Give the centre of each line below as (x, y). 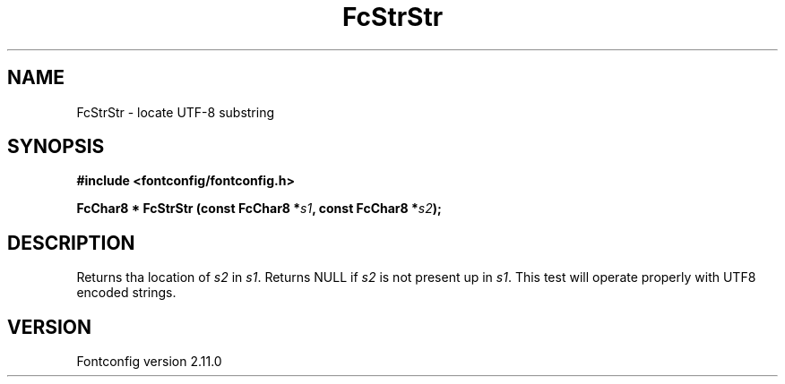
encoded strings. (126, 293)
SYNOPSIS (56, 147)
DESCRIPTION (71, 243)
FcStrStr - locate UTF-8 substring (176, 112)
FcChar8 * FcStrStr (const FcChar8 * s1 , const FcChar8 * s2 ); (259, 209)
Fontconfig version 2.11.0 (149, 362)
